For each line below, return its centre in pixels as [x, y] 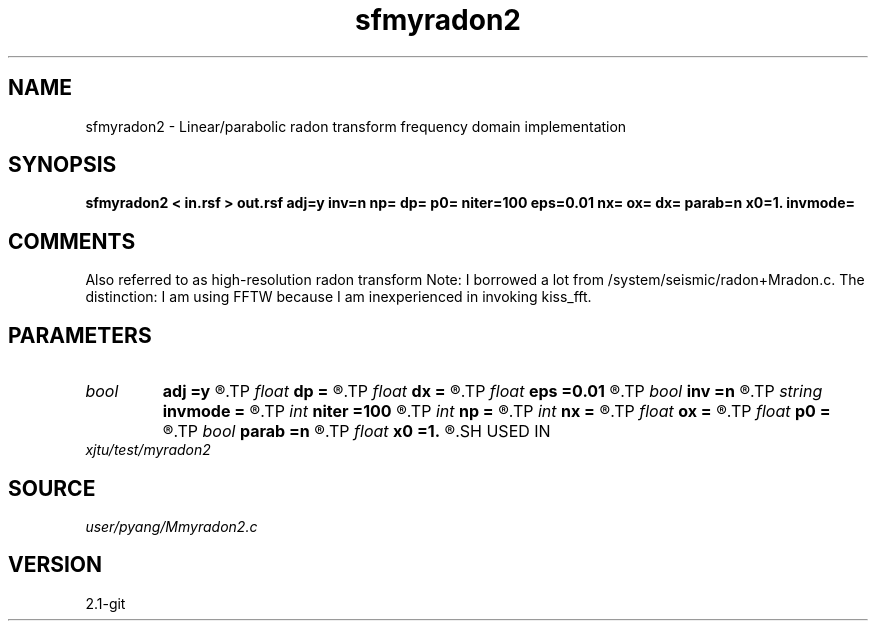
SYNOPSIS [62, 165]
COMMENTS [72, 241]
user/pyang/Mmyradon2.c [171, 526]
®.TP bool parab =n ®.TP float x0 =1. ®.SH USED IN [356, 431]
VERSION [55, 565]
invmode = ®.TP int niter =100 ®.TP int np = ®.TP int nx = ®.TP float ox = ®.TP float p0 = [496, 411]
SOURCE [52, 488]
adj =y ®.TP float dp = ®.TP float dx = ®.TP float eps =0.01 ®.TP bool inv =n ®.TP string [492, 391]
